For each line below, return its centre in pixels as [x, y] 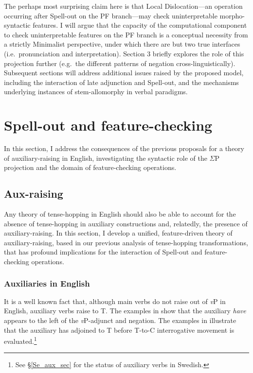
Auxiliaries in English [47, 283]
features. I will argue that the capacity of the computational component [140, 25]
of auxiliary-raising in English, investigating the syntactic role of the [106, 158]
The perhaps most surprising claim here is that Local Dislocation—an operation [123, 6]
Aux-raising [34, 194]
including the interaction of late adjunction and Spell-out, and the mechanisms [121, 82]
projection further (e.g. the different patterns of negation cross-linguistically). [120, 63]
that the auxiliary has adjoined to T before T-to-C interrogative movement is [119, 330]
